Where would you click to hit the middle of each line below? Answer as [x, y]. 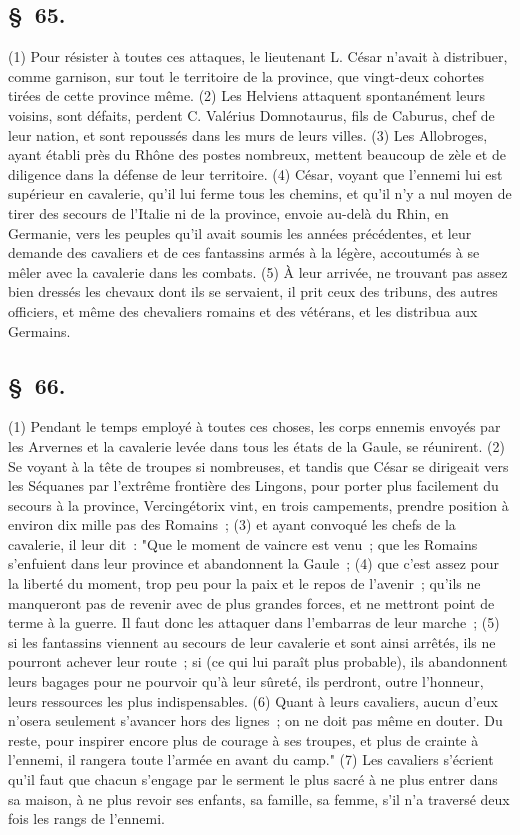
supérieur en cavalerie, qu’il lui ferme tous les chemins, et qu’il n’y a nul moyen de [260, 193]
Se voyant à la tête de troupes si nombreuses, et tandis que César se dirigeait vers [258, 465]
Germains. [39, 330]
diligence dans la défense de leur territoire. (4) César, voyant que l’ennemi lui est [255, 173]
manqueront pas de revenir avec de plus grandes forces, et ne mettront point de [251, 602]
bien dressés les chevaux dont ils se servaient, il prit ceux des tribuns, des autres [253, 291]
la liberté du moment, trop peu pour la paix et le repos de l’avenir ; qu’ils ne [244, 583]
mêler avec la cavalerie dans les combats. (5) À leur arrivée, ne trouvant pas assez [258, 271]
